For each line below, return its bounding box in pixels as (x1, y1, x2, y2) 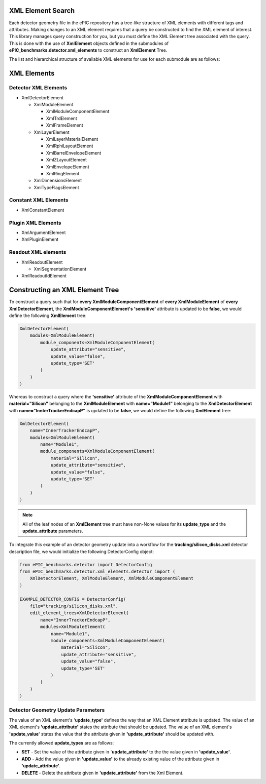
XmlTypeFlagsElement (33, 184, 79, 190)
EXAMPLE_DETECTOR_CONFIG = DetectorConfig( (19, 596, 127, 602)
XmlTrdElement (46, 115, 77, 121)
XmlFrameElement (46, 122, 83, 128)
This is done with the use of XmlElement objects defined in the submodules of (9, 40, 169, 46)
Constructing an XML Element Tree (9, 286, 119, 294)
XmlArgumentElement (21, 230, 66, 235)
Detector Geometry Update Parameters (9, 706, 105, 713)
